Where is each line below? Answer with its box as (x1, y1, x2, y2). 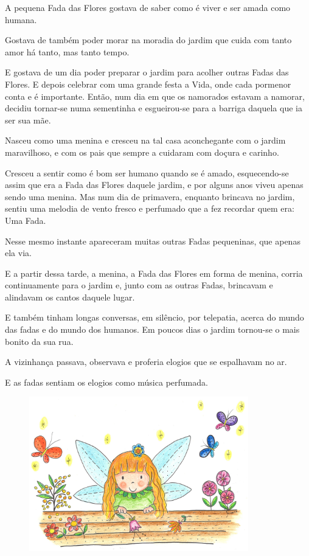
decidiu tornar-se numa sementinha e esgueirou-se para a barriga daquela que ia (5, 102, 302, 114)
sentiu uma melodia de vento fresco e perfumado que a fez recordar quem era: (5, 202, 294, 215)
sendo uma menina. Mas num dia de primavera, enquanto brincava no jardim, (5, 190, 295, 203)
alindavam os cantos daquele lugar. (5, 290, 135, 303)
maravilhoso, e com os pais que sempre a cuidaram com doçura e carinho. (5, 145, 279, 158)
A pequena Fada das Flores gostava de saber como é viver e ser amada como (5, 1, 291, 13)
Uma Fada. (5, 214, 46, 226)
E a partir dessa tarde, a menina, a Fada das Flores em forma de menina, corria (5, 266, 303, 279)
